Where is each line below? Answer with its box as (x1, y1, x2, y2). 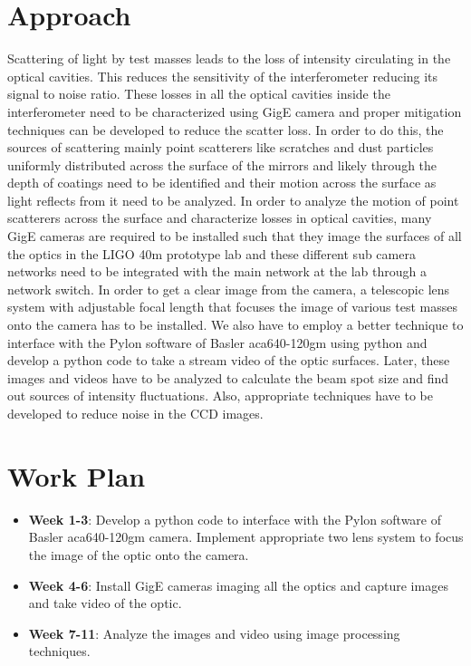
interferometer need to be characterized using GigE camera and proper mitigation (7, 101, 462, 121)
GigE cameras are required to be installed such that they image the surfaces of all (7, 227, 462, 246)
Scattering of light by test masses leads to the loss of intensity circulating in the (7, 49, 451, 68)
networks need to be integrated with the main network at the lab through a (7, 262, 428, 281)
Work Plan (7, 457, 146, 494)
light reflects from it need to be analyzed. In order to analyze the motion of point (7, 190, 459, 209)
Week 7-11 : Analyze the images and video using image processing (28, 623, 400, 642)
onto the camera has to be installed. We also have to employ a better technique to (7, 315, 464, 334)
